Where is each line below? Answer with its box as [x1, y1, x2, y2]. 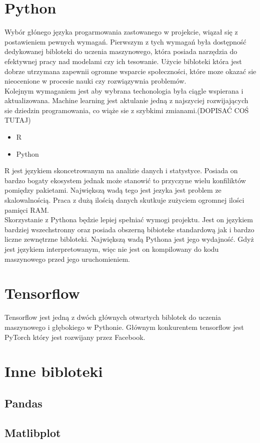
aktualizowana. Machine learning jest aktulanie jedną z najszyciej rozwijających [4, 95, 248, 106]
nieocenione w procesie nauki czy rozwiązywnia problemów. [4, 76, 186, 86]
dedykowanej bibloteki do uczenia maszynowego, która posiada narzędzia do [4, 46, 237, 57]
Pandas [4, 395, 42, 410]
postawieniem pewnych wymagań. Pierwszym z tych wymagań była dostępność [4, 36, 246, 47]
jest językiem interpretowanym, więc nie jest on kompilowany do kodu [4, 244, 219, 254]
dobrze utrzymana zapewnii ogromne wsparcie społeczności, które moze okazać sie [4, 66, 256, 76]
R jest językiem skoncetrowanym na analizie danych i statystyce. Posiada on [4, 165, 238, 176]
